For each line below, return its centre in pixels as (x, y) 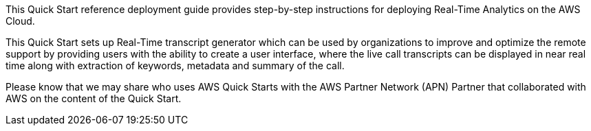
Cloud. (20, 21)
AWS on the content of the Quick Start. (94, 98)
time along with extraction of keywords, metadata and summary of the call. (175, 65)
